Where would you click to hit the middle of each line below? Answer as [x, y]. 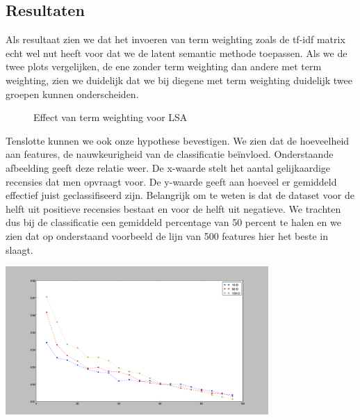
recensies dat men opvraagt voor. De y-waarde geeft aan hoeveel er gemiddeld [171, 181]
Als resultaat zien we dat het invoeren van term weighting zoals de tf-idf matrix [175, 39]
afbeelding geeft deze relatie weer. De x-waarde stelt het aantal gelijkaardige [168, 167]
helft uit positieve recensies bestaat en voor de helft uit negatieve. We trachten [173, 208]
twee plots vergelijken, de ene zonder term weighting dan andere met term [164, 66]
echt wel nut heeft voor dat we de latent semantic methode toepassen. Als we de [177, 52]
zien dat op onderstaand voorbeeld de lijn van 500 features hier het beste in [167, 235]
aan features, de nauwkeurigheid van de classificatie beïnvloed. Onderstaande [170, 154]
